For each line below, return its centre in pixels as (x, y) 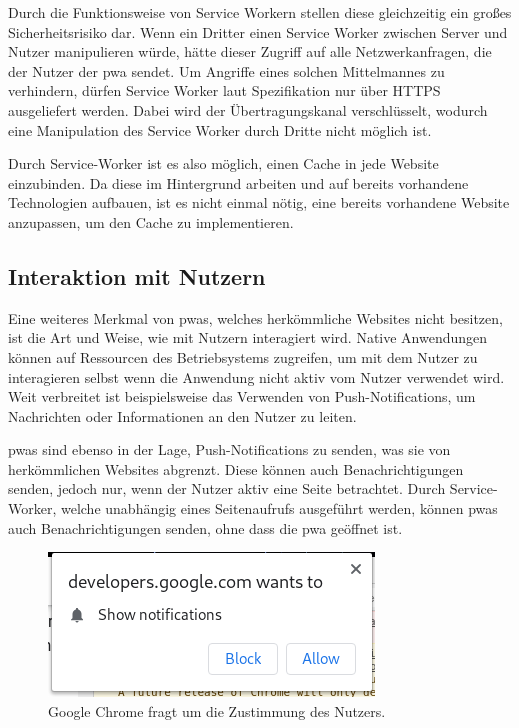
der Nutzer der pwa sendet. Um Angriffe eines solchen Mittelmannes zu (226, 70)
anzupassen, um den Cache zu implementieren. (151, 221)
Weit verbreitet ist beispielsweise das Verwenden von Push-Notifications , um (242, 396)
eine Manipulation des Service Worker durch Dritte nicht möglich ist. (220, 129)
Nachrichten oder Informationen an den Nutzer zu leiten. (182, 415)
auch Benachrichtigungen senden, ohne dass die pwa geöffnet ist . (205, 527)
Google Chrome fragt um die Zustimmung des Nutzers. (217, 710)
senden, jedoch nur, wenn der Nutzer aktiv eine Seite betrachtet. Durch (227, 488)
